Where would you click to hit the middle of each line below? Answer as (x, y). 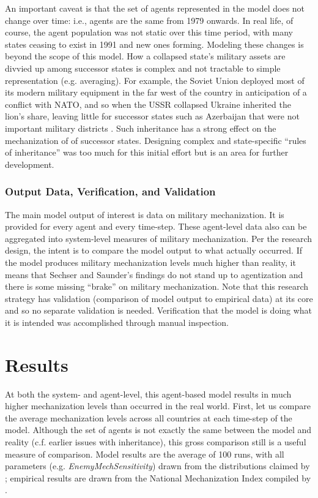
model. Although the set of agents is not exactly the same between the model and (158, 430)
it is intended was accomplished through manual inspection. (117, 322)
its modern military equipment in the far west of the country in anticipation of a (156, 92)
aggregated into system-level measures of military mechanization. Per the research (159, 238)
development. (30, 164)
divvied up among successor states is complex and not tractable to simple (143, 68)
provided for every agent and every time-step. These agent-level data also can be (156, 226)
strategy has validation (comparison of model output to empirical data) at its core (159, 298)
